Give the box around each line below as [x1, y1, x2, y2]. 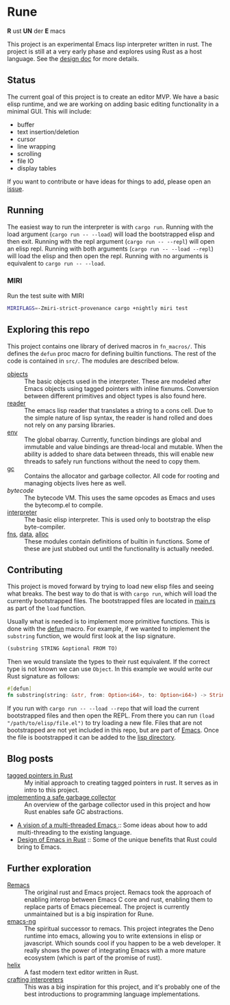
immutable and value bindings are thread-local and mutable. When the [24, 442, 223, 450]
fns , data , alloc [7, 530, 49, 538]
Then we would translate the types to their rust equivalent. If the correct [7, 658, 210, 666]
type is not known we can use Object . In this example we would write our [7, 665, 214, 673]
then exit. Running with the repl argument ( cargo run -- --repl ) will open [7, 237, 215, 245]
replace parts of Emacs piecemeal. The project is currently [24, 902, 190, 911]
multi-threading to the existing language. [16, 828, 132, 836]
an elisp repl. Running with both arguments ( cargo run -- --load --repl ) [7, 244, 214, 253]
